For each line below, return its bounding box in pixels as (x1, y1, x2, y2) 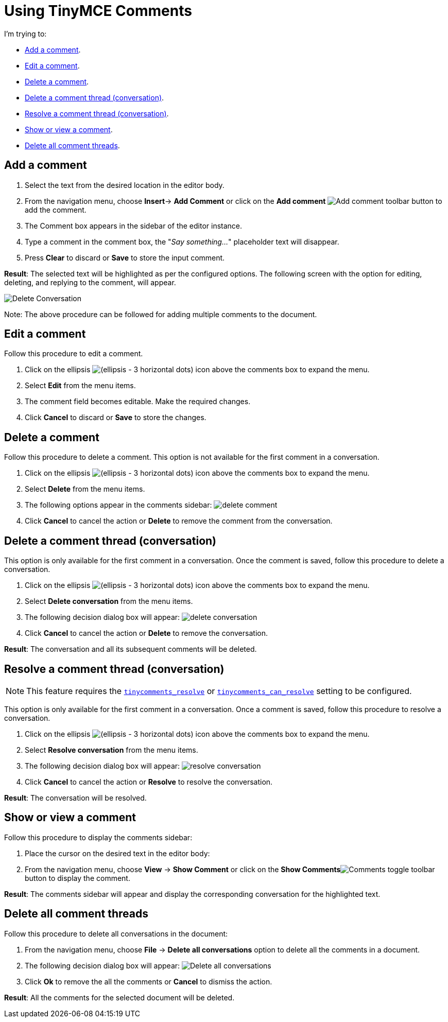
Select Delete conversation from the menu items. (25, 597, 193, 606)
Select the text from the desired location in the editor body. (25, 180, 225, 189)
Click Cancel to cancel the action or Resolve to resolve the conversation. (25, 777, 273, 786)
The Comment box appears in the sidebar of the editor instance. (25, 221, 243, 230)
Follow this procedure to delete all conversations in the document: (4, 929, 228, 938)
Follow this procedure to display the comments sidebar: (4, 833, 193, 842)
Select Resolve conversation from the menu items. (25, 745, 198, 754)
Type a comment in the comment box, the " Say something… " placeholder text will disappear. (25, 237, 339, 246)
